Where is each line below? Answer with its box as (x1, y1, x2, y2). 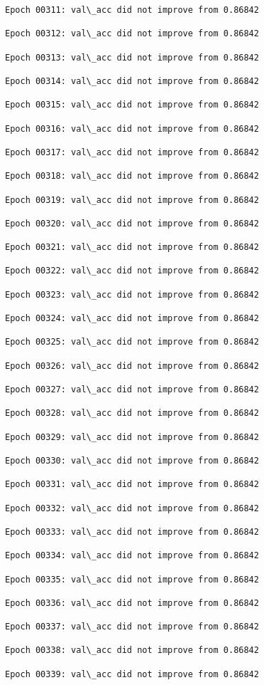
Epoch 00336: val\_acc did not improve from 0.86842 (5, 597, 259, 608)
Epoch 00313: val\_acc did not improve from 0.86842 (5, 52, 259, 63)
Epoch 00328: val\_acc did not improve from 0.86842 (5, 408, 259, 419)
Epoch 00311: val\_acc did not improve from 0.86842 (5, 5, 259, 15)
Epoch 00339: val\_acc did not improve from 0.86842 (5, 669, 259, 679)
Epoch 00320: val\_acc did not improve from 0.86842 (5, 218, 259, 229)
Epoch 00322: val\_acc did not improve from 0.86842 (5, 266, 259, 276)
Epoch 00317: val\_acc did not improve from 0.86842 (5, 147, 259, 157)
